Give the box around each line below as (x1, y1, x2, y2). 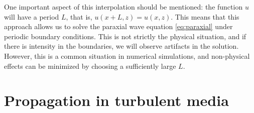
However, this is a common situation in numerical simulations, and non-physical (4, 50, 250, 61)
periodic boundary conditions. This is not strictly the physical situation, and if (4, 31, 246, 41)
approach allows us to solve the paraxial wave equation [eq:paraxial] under (4, 21, 233, 32)
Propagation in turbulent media (4, 90, 229, 110)
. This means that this (171, 11, 239, 22)
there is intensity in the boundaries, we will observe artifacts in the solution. (4, 41, 239, 51)
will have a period (4, 11, 59, 22)
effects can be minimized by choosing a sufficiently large (4, 60, 176, 71)
